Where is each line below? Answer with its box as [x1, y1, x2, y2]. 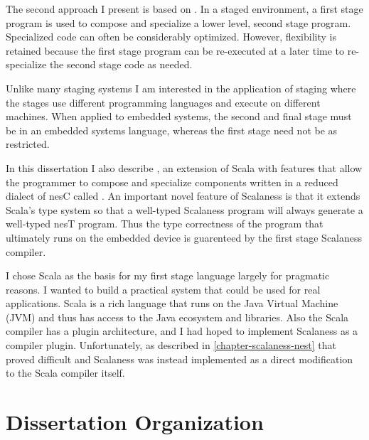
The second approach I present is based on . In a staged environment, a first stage [6, 1, 363, 16]
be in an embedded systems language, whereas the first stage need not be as [6, 122, 338, 137]
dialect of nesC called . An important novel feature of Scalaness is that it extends [6, 188, 360, 203]
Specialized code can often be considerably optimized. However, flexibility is [6, 29, 336, 44]
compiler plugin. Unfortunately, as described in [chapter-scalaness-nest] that [6, 338, 336, 353]
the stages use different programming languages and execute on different [6, 95, 321, 109]
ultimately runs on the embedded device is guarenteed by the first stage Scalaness [6, 230, 363, 245]
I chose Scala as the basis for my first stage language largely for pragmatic [6, 268, 330, 283]
